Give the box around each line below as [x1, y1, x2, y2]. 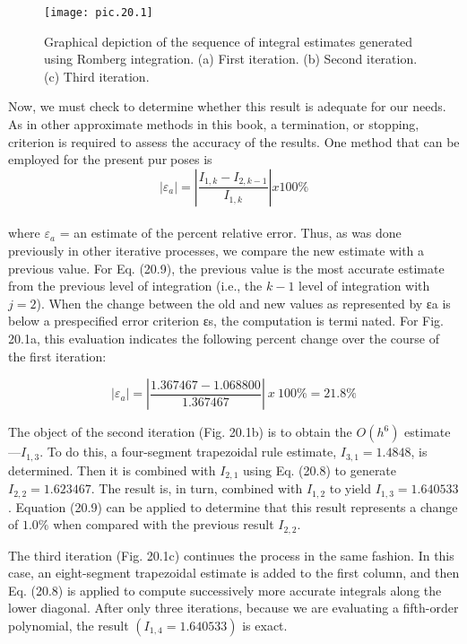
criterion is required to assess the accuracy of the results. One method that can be [8, 132, 460, 151]
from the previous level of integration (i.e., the [8, 276, 263, 295]
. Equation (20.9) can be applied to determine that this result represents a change [8, 497, 458, 516]
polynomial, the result [8, 615, 129, 634]
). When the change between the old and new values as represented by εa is [36, 293, 451, 312]
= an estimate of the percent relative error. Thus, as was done [59, 223, 402, 242]
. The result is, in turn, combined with [91, 479, 303, 498]
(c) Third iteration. [44, 66, 150, 85]
